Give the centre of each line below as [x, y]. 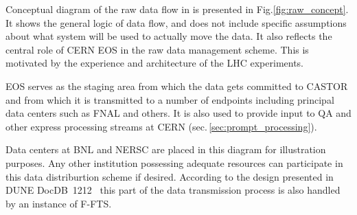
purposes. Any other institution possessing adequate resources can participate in [174, 162]
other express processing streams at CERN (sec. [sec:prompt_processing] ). [161, 126]
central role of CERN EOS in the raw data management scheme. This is [157, 49]
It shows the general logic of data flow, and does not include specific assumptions [176, 22]
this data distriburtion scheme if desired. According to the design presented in [170, 176]
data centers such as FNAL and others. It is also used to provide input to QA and [178, 113]
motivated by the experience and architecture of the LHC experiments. [155, 63]
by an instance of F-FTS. [59, 203]
